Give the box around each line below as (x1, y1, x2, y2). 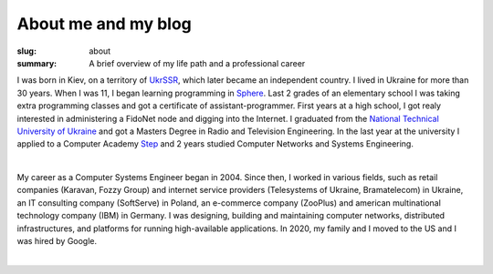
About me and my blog (16, 14, 192, 34)
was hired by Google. (16, 236, 98, 247)
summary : (16, 57, 58, 68)
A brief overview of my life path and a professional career (89, 57, 306, 68)
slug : (16, 46, 37, 56)
